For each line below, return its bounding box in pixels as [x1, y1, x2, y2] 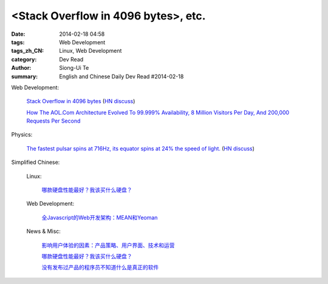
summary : [11, 73, 38, 80]
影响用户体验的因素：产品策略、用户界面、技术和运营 [41, 242, 175, 249]
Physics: [11, 131, 33, 138]
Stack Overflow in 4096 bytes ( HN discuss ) [26, 98, 135, 105]
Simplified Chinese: [11, 158, 60, 166]
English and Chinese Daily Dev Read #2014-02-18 [59, 73, 184, 80]
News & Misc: [26, 228, 61, 235]
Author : [11, 64, 32, 72]
